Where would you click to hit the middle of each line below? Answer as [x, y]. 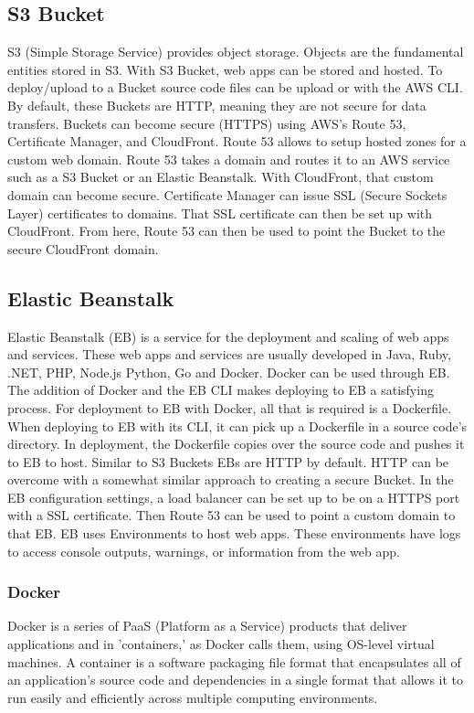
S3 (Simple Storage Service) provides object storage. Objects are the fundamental [236, 52]
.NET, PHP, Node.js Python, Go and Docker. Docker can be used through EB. [229, 372]
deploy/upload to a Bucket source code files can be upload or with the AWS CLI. [235, 87]
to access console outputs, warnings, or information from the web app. [204, 551]
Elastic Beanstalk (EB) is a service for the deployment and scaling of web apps [228, 336]
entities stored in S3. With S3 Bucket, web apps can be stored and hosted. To [225, 69]
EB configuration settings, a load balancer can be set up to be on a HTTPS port [234, 497]
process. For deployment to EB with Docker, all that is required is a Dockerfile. [230, 407]
